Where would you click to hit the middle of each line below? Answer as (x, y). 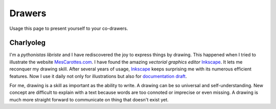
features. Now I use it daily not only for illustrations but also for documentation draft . (98, 76)
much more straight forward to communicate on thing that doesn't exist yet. (89, 99)
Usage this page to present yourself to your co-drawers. (69, 28)
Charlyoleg (28, 43)
